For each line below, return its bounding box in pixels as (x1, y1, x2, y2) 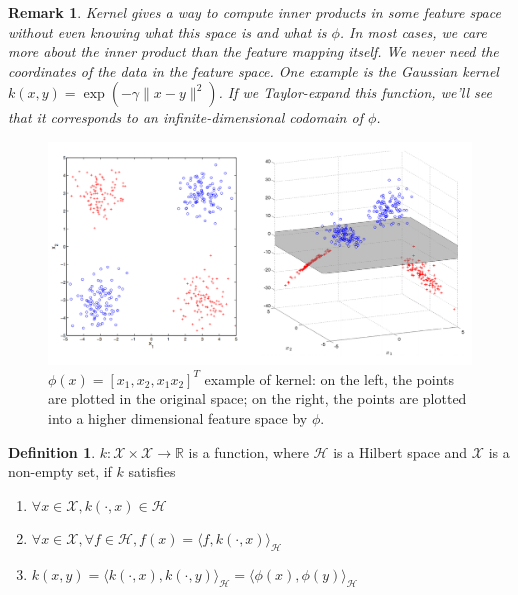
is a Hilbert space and (333, 441, 468, 462)
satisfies (128, 461, 176, 482)
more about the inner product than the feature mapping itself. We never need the (8, 41, 499, 62)
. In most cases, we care (339, 21, 487, 42)
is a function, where (188, 441, 309, 462)
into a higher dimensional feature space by (48, 407, 308, 428)
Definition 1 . (8, 441, 96, 462)
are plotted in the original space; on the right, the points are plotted (48, 388, 467, 409)
